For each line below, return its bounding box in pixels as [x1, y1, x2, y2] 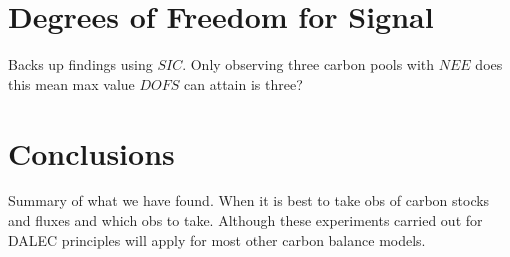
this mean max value [8, 73, 135, 94]
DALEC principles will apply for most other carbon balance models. [8, 229, 426, 250]
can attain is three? [184, 73, 303, 94]
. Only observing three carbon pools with [182, 54, 435, 75]
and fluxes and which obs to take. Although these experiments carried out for [8, 210, 483, 231]
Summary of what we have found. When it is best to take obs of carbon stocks [8, 190, 490, 211]
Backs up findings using [8, 54, 153, 75]
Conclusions [8, 132, 175, 173]
